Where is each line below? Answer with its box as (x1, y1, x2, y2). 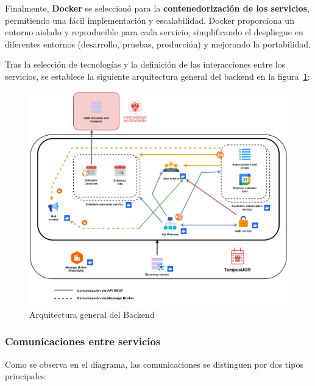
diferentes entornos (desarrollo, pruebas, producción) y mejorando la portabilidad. (5, 37, 311, 50)
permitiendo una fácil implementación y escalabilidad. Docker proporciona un (5, 13, 294, 26)
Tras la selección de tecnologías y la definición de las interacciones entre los (5, 58, 286, 71)
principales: (5, 370, 48, 382)
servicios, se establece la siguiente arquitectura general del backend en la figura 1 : (5, 69, 310, 82)
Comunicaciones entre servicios (5, 334, 161, 349)
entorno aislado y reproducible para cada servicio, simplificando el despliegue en (5, 26, 303, 38)
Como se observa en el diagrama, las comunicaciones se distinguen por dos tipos (5, 357, 303, 370)
